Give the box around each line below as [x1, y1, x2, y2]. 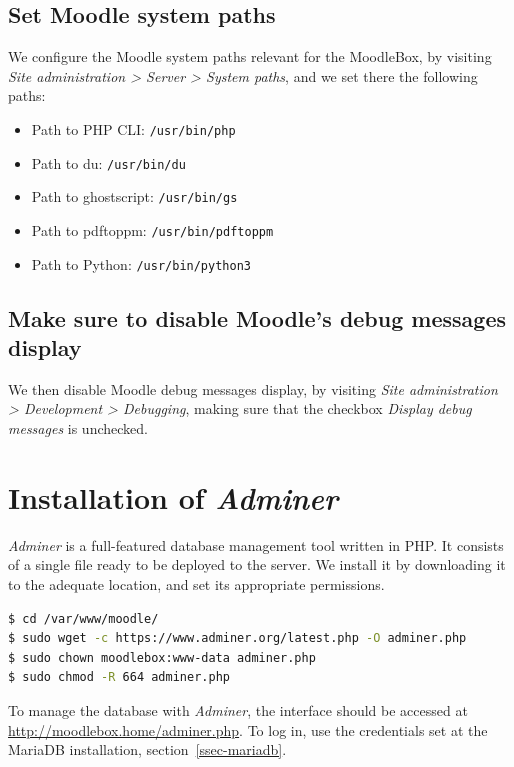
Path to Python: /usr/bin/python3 [31, 253, 251, 274]
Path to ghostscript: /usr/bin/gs [31, 186, 238, 207]
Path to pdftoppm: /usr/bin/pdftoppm [31, 219, 274, 240]
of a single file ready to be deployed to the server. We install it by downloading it [8, 554, 506, 575]
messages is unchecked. [8, 418, 148, 439]
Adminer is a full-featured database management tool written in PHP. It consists [8, 534, 504, 555]
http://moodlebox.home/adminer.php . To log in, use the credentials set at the [8, 719, 488, 740]
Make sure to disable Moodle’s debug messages [8, 302, 506, 333]
